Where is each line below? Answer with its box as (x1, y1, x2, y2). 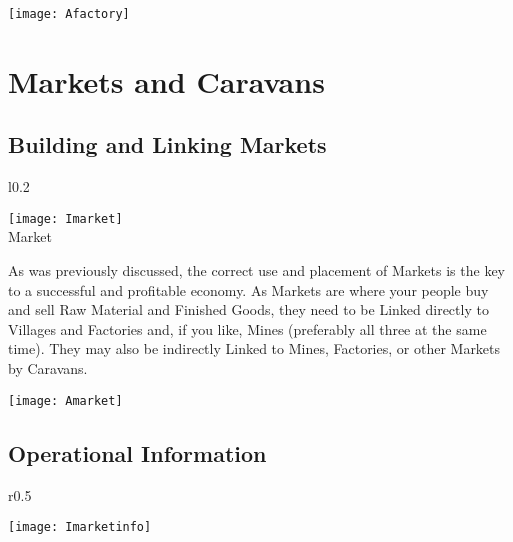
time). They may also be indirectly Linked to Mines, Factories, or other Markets (8, 338, 501, 359)
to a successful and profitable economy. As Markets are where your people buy (8, 279, 489, 300)
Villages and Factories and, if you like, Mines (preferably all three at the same (8, 318, 487, 339)
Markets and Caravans (8, 60, 325, 101)
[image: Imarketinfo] (8, 520, 152, 535)
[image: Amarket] (8, 393, 123, 408)
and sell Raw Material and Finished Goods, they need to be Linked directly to (8, 299, 489, 320)
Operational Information (8, 437, 267, 468)
